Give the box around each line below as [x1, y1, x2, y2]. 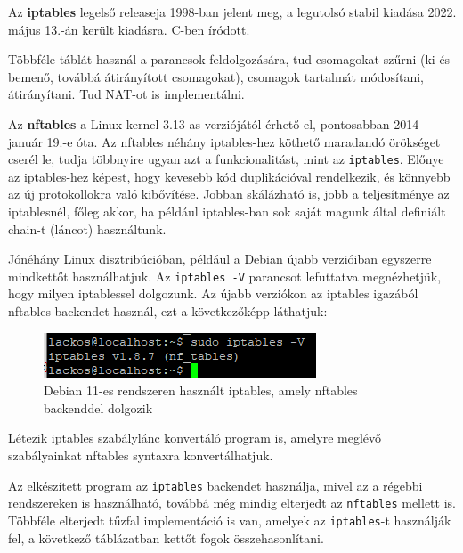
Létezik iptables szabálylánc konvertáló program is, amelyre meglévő [8, 428, 381, 447]
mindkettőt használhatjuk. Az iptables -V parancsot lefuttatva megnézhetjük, [8, 266, 442, 285]
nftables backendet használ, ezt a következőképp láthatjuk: [8, 302, 328, 321]
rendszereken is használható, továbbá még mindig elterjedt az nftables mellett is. [8, 493, 456, 512]
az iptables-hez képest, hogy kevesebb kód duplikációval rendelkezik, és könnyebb [8, 167, 451, 185]
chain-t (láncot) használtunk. [8, 219, 167, 238]
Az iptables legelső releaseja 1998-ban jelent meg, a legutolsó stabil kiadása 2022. [8, 3, 457, 20]
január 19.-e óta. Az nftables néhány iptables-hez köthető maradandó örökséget [8, 132, 441, 150]
